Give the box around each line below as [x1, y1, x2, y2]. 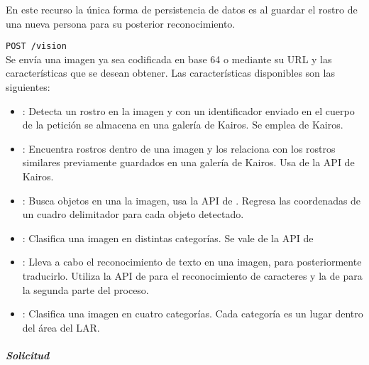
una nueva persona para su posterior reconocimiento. [6, 16, 236, 31]
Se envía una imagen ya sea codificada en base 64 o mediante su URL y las [6, 51, 332, 66]
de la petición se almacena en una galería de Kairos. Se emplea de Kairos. [22, 117, 343, 132]
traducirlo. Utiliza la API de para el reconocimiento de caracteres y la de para [22, 268, 363, 283]
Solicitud [6, 347, 50, 362]
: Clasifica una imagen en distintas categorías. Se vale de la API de [22, 230, 314, 245]
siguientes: [6, 80, 50, 94]
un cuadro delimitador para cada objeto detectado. [22, 207, 244, 222]
